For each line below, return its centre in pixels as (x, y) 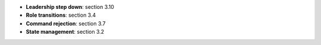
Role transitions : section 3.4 (61, 15)
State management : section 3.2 (65, 32)
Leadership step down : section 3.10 (70, 7)
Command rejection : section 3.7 (66, 23)
